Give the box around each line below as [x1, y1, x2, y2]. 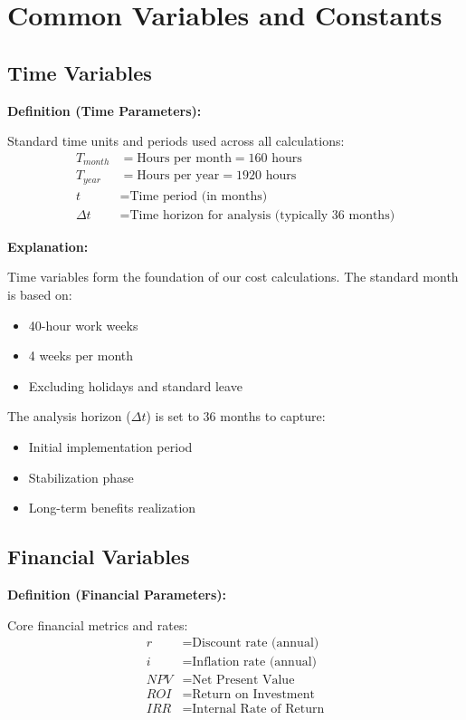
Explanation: [7, 236, 89, 255]
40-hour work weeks [28, 315, 138, 334]
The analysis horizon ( [7, 407, 131, 426]
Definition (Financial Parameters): [7, 584, 227, 603]
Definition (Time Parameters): [7, 101, 202, 120]
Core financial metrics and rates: [7, 615, 188, 634]
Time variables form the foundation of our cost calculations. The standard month [7, 267, 459, 286]
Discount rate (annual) [192, 637, 319, 650]
